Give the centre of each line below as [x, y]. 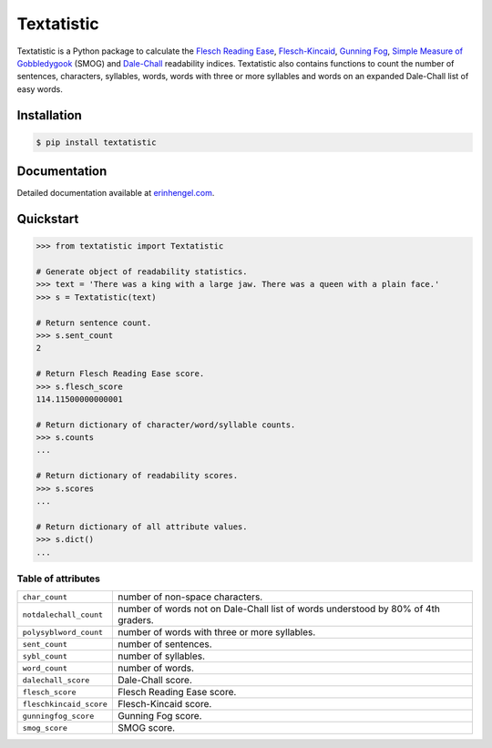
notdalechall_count [63, 615]
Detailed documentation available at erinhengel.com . [116, 193]
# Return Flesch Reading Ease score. [120, 374]
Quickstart [48, 219]
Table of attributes [58, 579]
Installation [49, 115]
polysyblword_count [63, 632]
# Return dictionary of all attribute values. [142, 527]
